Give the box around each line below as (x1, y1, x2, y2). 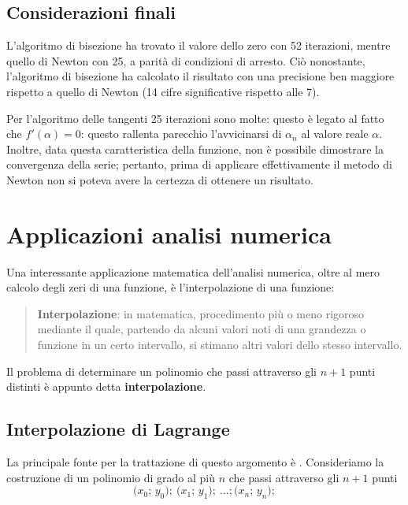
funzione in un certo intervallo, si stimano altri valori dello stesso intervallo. (37, 336, 402, 353)
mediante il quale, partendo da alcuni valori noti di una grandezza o (37, 321, 366, 337)
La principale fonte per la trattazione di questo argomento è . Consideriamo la (6, 454, 384, 470)
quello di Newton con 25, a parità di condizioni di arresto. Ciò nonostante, (6, 52, 365, 69)
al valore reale (301, 125, 369, 142)
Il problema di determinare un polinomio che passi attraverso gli (6, 362, 317, 379)
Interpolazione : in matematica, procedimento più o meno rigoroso (37, 305, 365, 321)
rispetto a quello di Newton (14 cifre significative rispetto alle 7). (6, 83, 320, 99)
